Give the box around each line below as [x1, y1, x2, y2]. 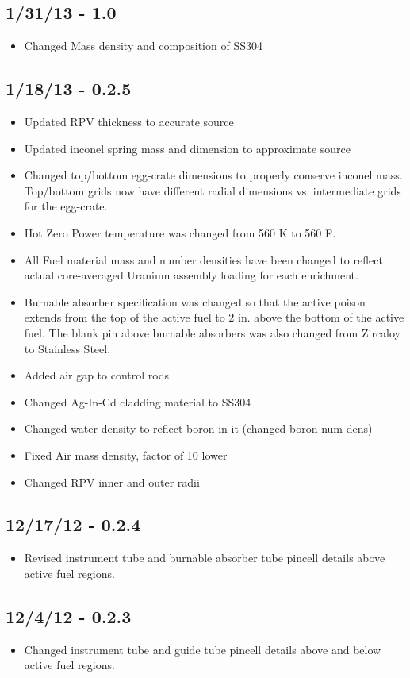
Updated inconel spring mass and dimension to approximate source [24, 140, 351, 156]
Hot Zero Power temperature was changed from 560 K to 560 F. [24, 224, 336, 241]
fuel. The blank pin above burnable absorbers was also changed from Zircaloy [24, 324, 400, 341]
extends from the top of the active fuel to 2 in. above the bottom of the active [24, 309, 404, 326]
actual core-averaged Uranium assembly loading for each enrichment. [24, 267, 358, 283]
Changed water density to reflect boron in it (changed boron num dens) [24, 420, 373, 437]
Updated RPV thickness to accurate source [24, 114, 234, 129]
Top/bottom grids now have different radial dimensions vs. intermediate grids [24, 182, 401, 198]
